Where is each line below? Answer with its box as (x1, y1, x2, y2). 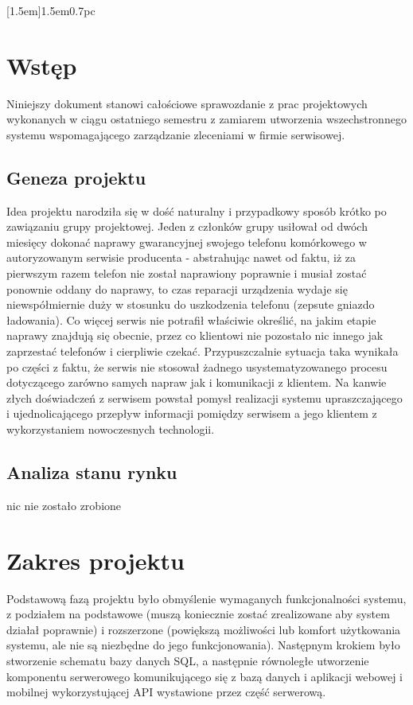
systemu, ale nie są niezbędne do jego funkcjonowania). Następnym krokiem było (6, 637, 400, 653)
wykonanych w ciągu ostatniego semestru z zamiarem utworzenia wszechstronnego (6, 111, 407, 127)
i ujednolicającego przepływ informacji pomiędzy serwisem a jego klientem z (6, 405, 377, 422)
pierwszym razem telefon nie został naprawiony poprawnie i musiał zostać (6, 265, 367, 282)
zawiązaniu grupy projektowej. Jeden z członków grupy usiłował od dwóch (6, 218, 368, 235)
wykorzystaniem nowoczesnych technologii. (6, 421, 215, 438)
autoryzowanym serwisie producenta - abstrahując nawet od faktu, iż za (6, 249, 357, 266)
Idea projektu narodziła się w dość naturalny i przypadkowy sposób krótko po (6, 202, 387, 219)
